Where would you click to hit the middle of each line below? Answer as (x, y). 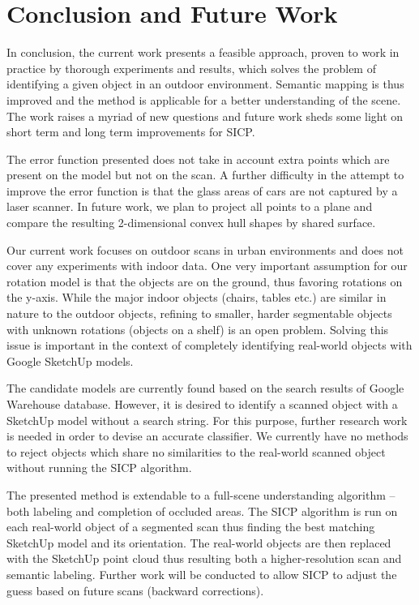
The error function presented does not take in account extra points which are (198, 159)
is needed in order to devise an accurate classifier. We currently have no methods (207, 436)
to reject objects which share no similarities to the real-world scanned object (196, 451)
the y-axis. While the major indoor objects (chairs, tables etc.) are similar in (197, 297)
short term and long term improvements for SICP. (131, 132)
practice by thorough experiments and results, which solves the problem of (191, 68)
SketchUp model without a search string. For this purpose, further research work (207, 420)
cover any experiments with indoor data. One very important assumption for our (207, 266)
